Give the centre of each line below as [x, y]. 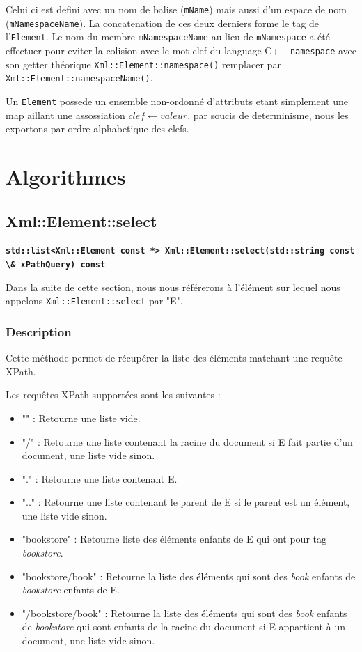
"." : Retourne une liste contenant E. [100, 478]
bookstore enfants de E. [71, 590]
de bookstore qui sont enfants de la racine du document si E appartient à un [183, 627]
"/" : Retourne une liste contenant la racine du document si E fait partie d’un [187, 441]
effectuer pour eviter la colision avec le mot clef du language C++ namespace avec [181, 50]
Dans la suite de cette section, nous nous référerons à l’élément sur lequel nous [173, 287]
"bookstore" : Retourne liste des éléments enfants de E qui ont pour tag [174, 539]
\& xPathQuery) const [56, 265]
